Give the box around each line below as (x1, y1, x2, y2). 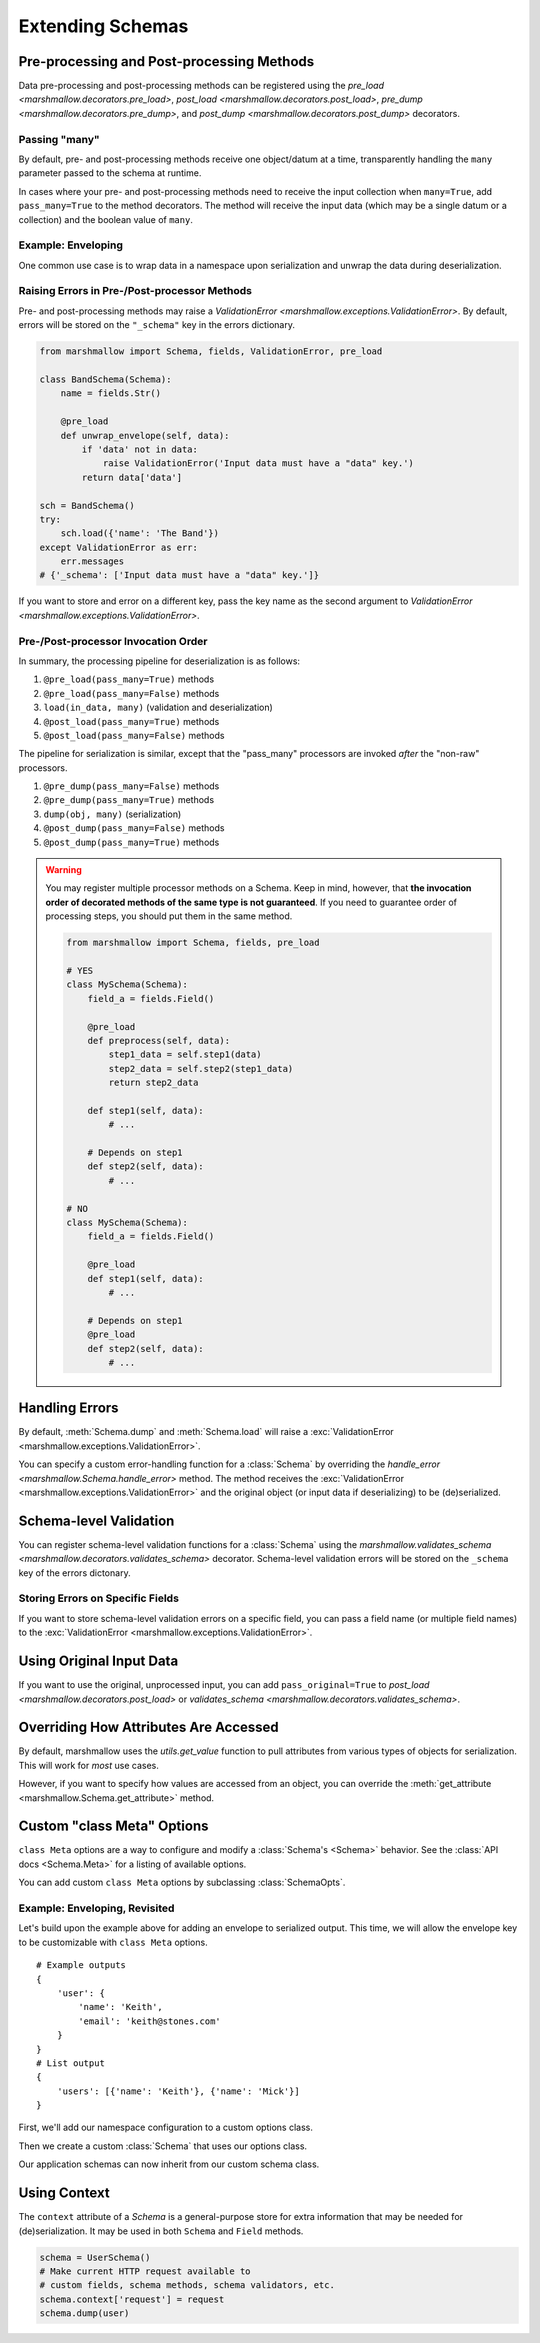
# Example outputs (36, 1960, 127, 1971)
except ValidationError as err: (39, 541, 199, 553)
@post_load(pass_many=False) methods (43, 729, 225, 741)
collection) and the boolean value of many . (18, 213, 194, 225)
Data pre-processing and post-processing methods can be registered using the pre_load (18, 80, 385, 92)
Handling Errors (18, 1400, 119, 1417)
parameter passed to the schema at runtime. (18, 167, 202, 179)
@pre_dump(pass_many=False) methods (43, 780, 220, 792)
